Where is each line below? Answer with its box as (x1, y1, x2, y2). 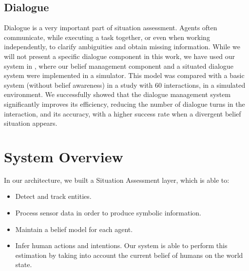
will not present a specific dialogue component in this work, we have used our (4, 51, 235, 61)
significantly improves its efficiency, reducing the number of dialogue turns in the (4, 98, 245, 109)
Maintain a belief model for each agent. (15, 224, 133, 234)
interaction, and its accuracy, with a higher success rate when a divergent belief (4, 108, 241, 118)
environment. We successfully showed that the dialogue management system (4, 89, 231, 99)
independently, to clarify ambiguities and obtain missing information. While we (4, 41, 240, 52)
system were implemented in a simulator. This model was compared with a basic (4, 70, 245, 80)
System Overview (4, 146, 123, 166)
